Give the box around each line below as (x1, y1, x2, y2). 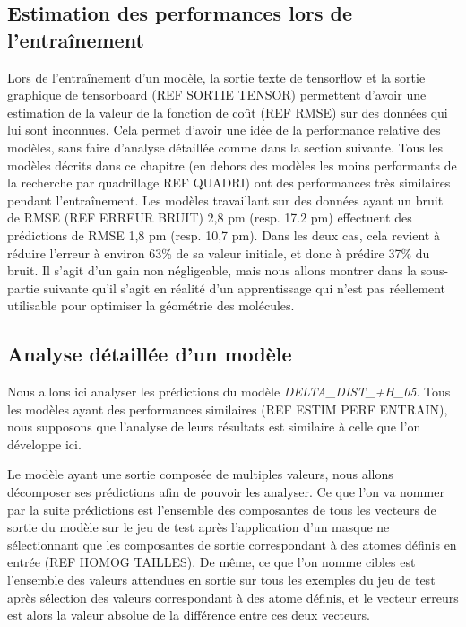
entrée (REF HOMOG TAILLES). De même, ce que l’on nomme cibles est (7, 553, 416, 571)
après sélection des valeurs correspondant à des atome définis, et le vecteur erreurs (7, 588, 459, 606)
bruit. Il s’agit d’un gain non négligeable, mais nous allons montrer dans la (7, 261, 418, 280)
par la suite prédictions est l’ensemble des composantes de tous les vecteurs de (7, 500, 436, 518)
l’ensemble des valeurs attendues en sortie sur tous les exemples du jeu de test (7, 570, 436, 589)
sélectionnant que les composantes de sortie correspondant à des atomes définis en (7, 535, 457, 553)
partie (7, 278, 39, 297)
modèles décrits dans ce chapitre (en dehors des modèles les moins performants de (7, 155, 457, 174)
